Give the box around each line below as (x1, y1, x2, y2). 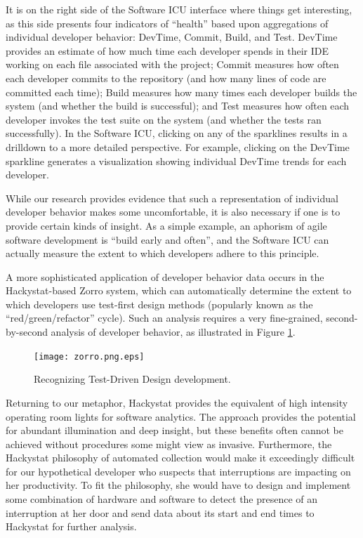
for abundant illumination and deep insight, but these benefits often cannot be (6, 423, 344, 438)
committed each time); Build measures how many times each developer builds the (6, 84, 357, 99)
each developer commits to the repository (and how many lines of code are (6, 70, 326, 85)
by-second (6, 324, 48, 339)
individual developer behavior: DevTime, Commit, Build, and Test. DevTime (6, 29, 338, 44)
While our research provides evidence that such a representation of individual (6, 190, 338, 205)
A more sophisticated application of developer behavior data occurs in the (6, 269, 324, 284)
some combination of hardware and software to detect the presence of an (6, 492, 318, 506)
